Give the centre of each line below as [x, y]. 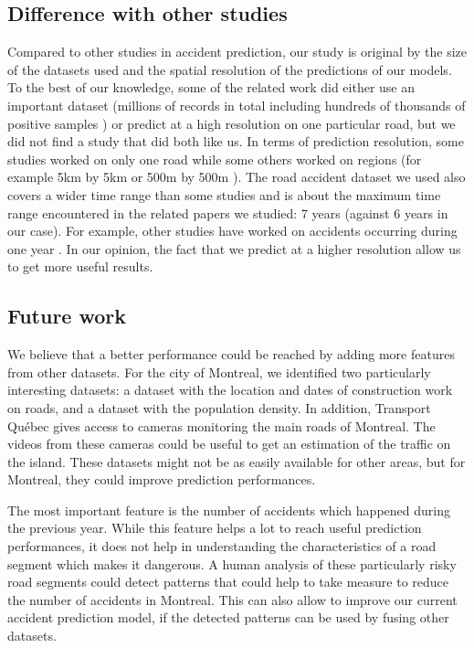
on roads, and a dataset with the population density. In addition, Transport [219, 407]
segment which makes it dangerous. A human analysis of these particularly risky [232, 563]
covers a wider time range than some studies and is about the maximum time [224, 194]
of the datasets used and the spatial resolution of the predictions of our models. [230, 69]
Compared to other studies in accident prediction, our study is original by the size [237, 52]
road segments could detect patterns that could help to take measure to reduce [228, 582]
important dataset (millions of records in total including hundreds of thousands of [237, 105]
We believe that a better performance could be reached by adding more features [231, 354]
